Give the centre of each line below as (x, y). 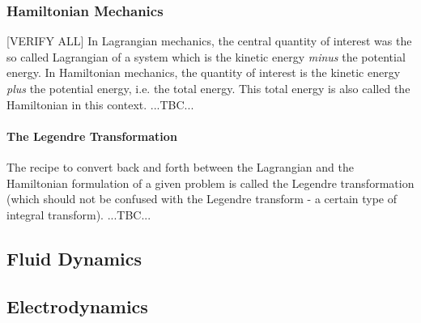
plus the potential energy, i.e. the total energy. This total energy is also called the (208, 88)
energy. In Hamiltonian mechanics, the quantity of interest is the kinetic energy (204, 72)
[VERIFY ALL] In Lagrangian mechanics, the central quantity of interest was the (209, 41)
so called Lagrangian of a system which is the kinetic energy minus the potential (206, 56)
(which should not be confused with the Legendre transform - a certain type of (202, 199)
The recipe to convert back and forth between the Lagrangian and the (180, 166)
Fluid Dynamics (74, 258)
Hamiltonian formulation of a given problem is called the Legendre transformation (210, 183)
